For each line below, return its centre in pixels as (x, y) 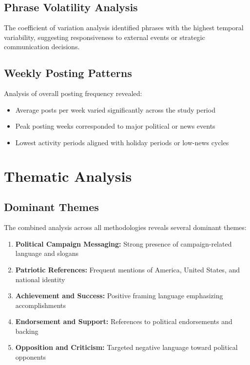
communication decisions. (42, 47)
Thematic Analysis (68, 176)
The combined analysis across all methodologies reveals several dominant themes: (125, 227)
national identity (40, 279)
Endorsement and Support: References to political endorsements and (124, 321)
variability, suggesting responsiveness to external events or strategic (105, 37)
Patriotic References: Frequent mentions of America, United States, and (128, 269)
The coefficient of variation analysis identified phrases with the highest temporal (124, 28)
